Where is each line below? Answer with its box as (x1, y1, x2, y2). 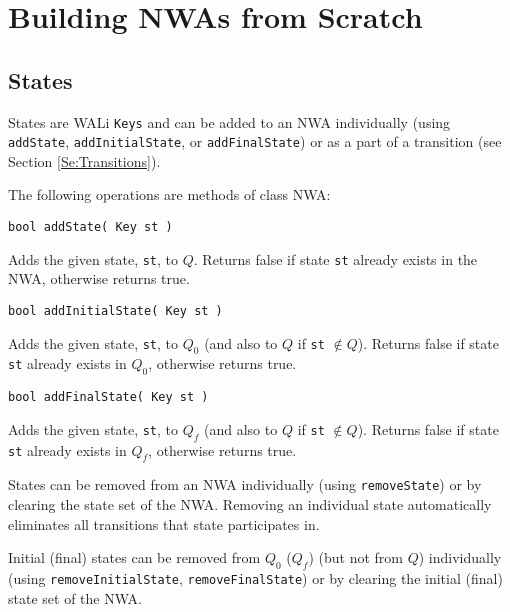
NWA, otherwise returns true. (8, 268, 190, 289)
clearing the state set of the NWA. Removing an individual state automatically (8, 494, 492, 515)
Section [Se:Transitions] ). (8, 150, 161, 171)
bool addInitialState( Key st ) (8, 303, 223, 318)
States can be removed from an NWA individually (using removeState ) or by (8, 474, 482, 495)
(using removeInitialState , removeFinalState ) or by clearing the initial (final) (8, 568, 503, 589)
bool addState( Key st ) (8, 220, 173, 235)
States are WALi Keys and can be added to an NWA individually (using (8, 111, 451, 132)
